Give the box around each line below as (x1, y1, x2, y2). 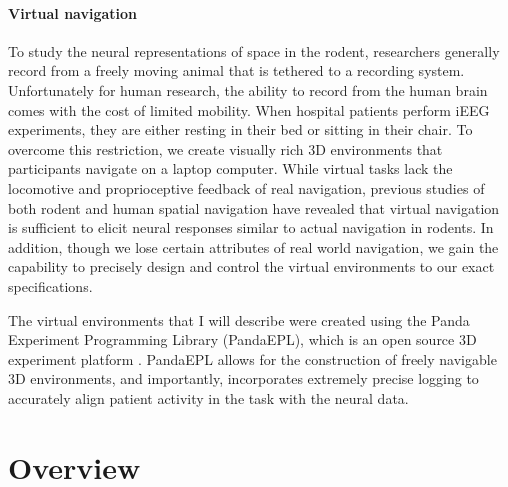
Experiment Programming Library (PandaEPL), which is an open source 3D (8, 329, 477, 350)
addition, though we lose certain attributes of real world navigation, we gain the (8, 236, 499, 257)
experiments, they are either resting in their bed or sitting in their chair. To (8, 119, 473, 140)
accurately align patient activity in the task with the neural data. (8, 387, 409, 408)
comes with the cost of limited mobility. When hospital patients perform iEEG (8, 99, 490, 120)
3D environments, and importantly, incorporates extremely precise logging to (8, 368, 479, 389)
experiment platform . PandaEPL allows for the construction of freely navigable (8, 348, 497, 369)
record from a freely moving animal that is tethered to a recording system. (8, 60, 465, 81)
